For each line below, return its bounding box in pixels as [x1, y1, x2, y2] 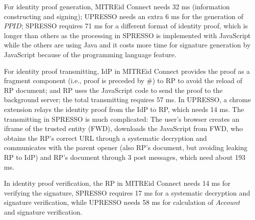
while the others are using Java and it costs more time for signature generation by [4, 40, 251, 50]
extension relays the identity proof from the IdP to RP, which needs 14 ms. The [4, 104, 244, 114]
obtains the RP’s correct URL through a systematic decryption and [4, 132, 207, 143]
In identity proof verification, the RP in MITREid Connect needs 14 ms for [4, 178, 230, 188]
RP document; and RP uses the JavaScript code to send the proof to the [4, 85, 223, 95]
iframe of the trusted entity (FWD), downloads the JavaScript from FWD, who [4, 123, 243, 133]
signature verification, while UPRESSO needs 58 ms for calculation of [4, 197, 213, 207]
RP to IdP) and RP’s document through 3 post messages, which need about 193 [4, 152, 246, 162]
